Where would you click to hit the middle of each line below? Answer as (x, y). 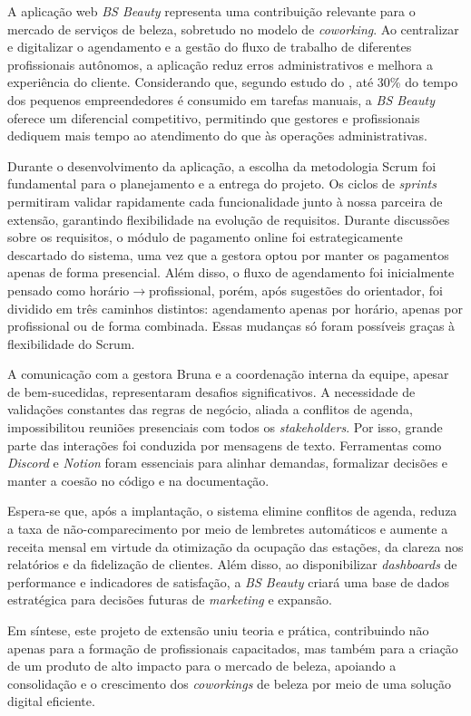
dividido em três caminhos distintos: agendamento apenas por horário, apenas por (235, 308)
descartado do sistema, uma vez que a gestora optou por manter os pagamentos (228, 254)
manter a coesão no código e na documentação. (138, 480)
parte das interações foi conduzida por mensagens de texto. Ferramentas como (225, 445)
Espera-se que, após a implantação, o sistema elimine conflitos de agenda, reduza (232, 511)
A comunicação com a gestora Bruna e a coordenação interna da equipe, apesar (228, 374)
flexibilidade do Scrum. (71, 343)
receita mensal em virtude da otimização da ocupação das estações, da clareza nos (235, 546)
